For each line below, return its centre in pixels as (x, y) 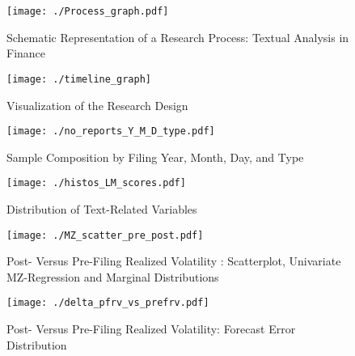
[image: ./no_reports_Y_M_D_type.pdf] (111, 131)
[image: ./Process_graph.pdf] (88, 11)
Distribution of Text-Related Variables (102, 209)
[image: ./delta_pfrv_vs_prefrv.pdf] (108, 303)
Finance (26, 53)
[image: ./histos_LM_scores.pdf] (96, 183)
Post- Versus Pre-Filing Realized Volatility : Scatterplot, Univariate (174, 261)
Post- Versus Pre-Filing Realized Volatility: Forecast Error (151, 329)
